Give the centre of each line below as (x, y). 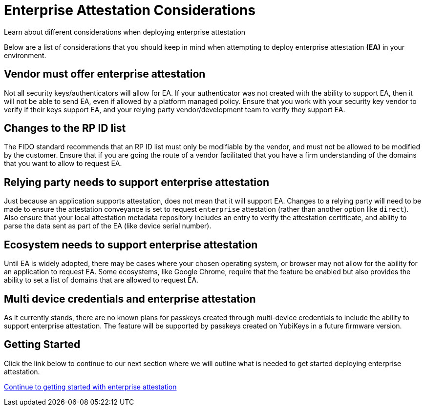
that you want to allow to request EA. (63, 164)
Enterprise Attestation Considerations (130, 10)
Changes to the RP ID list (65, 128)
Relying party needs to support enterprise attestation (137, 182)
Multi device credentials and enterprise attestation (130, 299)
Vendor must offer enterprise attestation (105, 74)
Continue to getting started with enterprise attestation (90, 387)
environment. (25, 55)
